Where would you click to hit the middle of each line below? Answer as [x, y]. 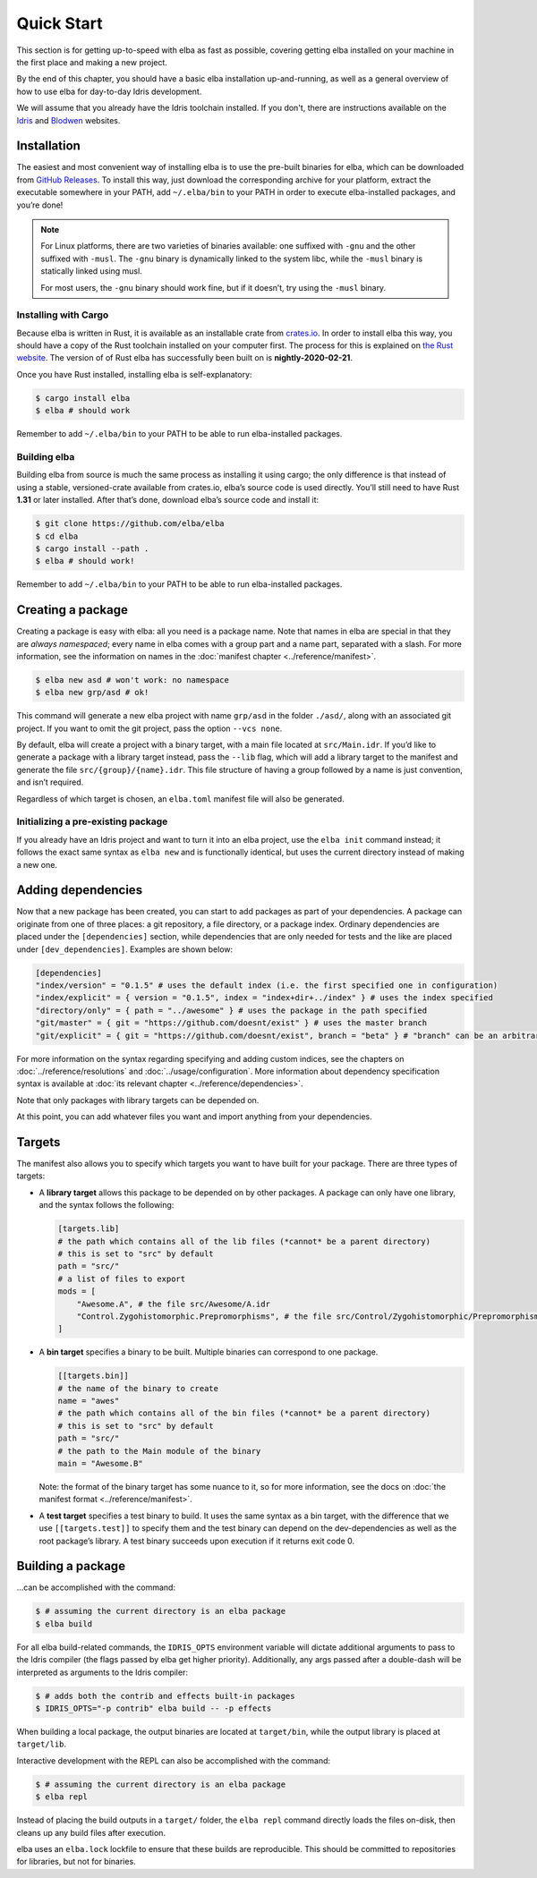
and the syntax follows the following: [107, 1205]
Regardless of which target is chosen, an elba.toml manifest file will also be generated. [180, 799]
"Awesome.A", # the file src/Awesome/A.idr [173, 1304]
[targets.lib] [89, 1229]
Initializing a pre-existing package [92, 821]
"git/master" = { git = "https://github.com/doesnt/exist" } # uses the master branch [231, 1023]
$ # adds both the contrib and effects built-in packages [165, 1696]
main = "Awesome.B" [100, 1464]
